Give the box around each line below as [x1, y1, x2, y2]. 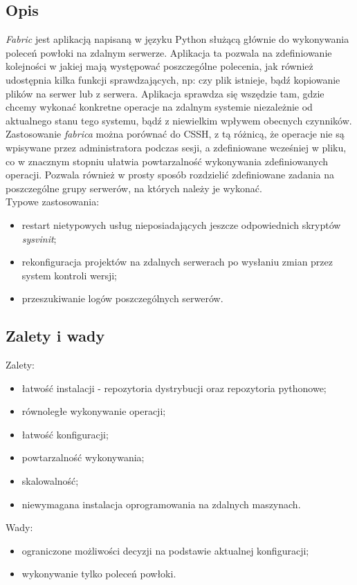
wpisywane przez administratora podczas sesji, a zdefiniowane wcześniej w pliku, [6, 140, 347, 154]
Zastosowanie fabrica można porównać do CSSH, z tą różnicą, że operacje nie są [6, 127, 345, 141]
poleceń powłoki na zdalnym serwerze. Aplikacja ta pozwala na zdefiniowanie [6, 45, 332, 59]
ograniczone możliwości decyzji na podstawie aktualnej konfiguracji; [21, 543, 309, 557]
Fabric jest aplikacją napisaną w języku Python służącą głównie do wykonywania [6, 32, 349, 46]
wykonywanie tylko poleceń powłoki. [21, 566, 176, 581]
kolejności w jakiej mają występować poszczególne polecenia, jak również [6, 59, 313, 73]
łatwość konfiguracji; [21, 427, 109, 441]
